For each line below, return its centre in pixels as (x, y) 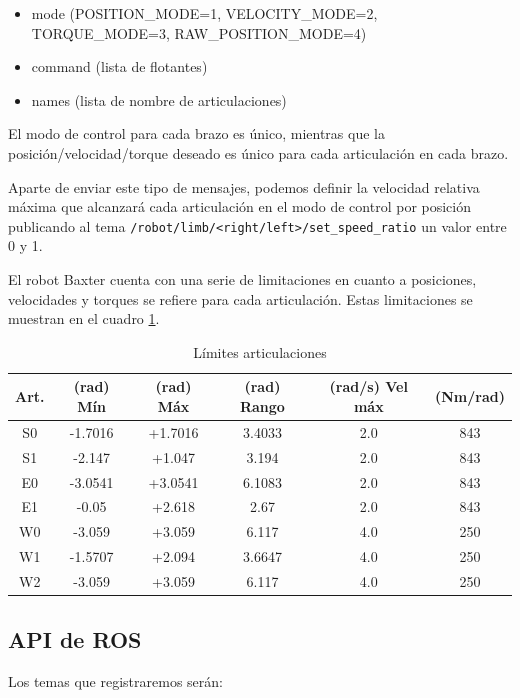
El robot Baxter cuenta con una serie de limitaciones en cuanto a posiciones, (242, 279)
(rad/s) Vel (368, 386)
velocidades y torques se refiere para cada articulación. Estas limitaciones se (240, 298)
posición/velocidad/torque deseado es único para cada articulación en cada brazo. (258, 152)
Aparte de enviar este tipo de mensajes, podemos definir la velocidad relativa (244, 186)
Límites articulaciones (260, 351)
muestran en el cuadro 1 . (84, 318)
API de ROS (75, 639)
